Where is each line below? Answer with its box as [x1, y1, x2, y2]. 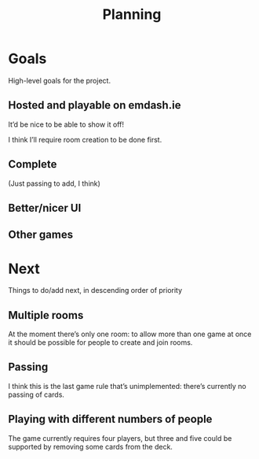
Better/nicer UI [8, 201, 82, 214]
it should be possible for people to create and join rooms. [8, 338, 193, 347]
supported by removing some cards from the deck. [8, 442, 173, 451]
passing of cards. [8, 390, 65, 399]
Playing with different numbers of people [8, 413, 213, 426]
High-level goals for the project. [8, 76, 111, 85]
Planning [102, 6, 162, 24]
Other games [8, 228, 73, 242]
